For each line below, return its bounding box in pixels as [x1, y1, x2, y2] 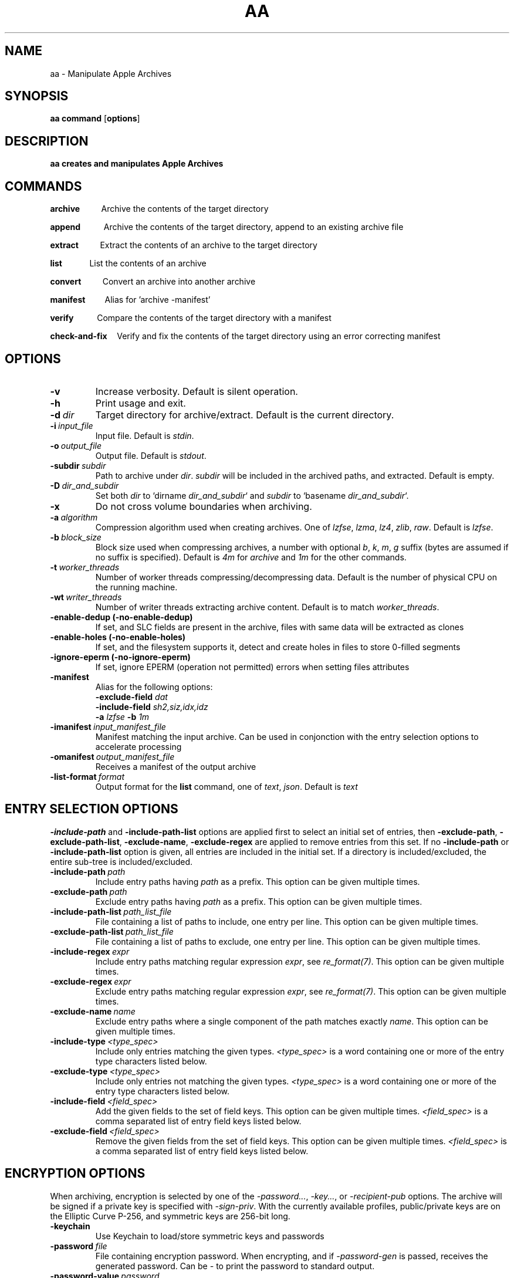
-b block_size [50, 532, 102, 542]
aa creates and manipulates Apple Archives [50, 158, 224, 169]
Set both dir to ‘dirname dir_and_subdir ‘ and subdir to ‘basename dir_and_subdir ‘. [95, 490, 409, 501]
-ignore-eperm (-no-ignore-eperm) [50, 651, 191, 662]
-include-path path [50, 866, 126, 877]
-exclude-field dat [95, 691, 168, 702]
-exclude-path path [50, 886, 127, 897]
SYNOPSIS [5, 89, 69, 104]
